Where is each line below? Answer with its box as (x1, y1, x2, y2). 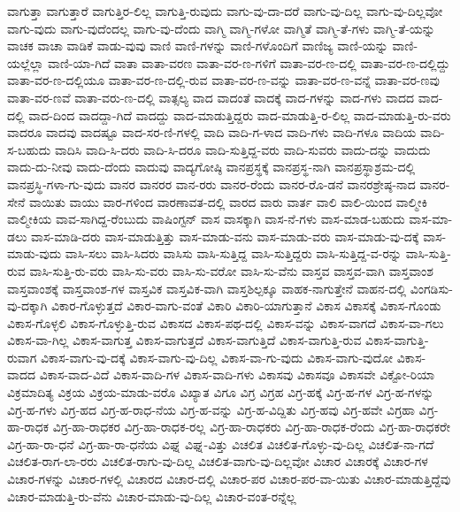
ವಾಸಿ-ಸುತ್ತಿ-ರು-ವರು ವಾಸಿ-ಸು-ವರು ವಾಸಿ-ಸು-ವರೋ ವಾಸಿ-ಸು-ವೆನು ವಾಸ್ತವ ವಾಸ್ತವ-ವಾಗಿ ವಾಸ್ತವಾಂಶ (29, 261, 433, 279)
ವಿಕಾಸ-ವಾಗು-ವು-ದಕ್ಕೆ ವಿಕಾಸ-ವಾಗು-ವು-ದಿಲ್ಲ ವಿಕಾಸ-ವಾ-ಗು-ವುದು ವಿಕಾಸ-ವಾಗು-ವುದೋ (41, 348, 394, 366)
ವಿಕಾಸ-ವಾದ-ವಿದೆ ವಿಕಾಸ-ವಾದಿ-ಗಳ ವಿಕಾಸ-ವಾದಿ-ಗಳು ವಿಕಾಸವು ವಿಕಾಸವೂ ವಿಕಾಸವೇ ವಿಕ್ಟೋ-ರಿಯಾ (39, 365, 435, 384)
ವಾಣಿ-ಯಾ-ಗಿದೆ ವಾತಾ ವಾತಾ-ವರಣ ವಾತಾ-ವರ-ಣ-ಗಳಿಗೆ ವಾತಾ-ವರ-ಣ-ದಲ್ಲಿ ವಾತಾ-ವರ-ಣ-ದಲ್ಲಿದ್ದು (48, 53, 450, 72)
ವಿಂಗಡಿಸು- (410, 279, 453, 297)
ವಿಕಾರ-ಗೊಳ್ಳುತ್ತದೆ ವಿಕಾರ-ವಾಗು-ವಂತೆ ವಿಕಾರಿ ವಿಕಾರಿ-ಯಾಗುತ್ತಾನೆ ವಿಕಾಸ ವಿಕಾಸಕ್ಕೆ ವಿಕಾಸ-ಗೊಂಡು (51, 296, 441, 315)
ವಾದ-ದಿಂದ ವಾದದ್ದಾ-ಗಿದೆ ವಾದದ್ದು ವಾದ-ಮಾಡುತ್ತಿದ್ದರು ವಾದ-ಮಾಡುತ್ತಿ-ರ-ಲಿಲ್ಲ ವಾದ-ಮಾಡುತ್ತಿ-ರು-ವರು (28, 105, 451, 124)
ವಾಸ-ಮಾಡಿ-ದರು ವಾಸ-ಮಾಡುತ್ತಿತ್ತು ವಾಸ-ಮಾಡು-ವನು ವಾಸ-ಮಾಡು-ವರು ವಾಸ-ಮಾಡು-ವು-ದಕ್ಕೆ (31, 226, 419, 245)
